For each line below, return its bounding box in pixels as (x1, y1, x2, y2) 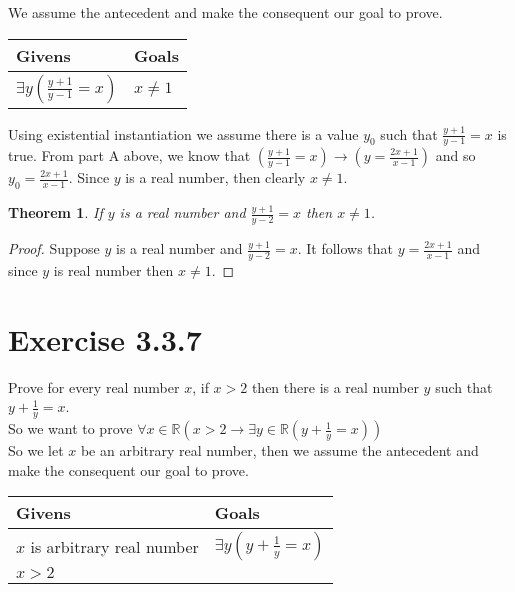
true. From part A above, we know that (8, 145, 251, 166)
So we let (8, 440, 64, 461)
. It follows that (297, 238, 394, 259)
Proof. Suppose (8, 238, 100, 259)
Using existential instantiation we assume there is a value (8, 123, 359, 144)
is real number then (53, 259, 174, 280)
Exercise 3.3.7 (8, 318, 202, 359)
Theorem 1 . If (8, 202, 103, 223)
